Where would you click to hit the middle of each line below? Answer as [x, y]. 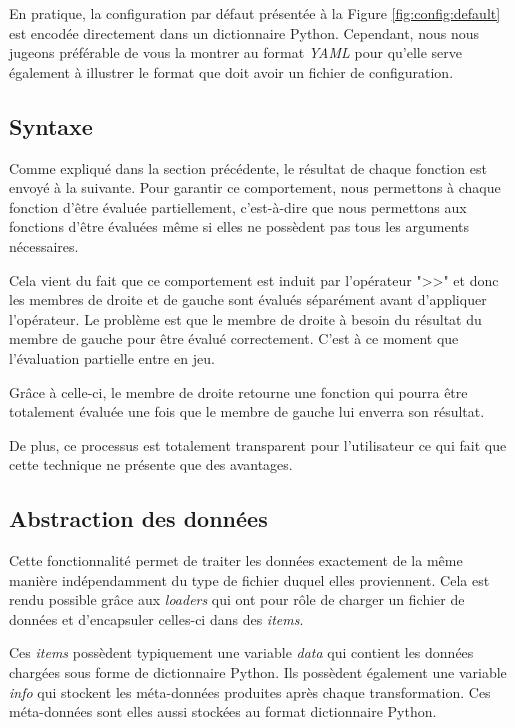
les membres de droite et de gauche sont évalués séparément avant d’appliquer [248, 299]
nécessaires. [44, 245]
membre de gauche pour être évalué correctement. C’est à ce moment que [234, 338]
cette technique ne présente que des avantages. [151, 464]
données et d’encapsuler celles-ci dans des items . [156, 618]
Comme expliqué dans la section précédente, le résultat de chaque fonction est [248, 167]
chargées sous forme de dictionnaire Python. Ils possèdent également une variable [258, 672]
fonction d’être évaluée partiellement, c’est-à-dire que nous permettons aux [238, 206]
